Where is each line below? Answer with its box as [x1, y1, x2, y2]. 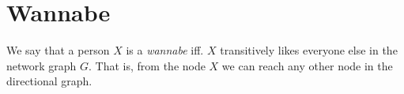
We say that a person [6, 42, 110, 58]
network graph [6, 57, 77, 73]
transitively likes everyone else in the [220, 42, 398, 58]
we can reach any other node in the [221, 57, 393, 73]
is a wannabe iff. [126, 42, 204, 58]
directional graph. [6, 73, 93, 89]
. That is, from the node [89, 57, 206, 73]
